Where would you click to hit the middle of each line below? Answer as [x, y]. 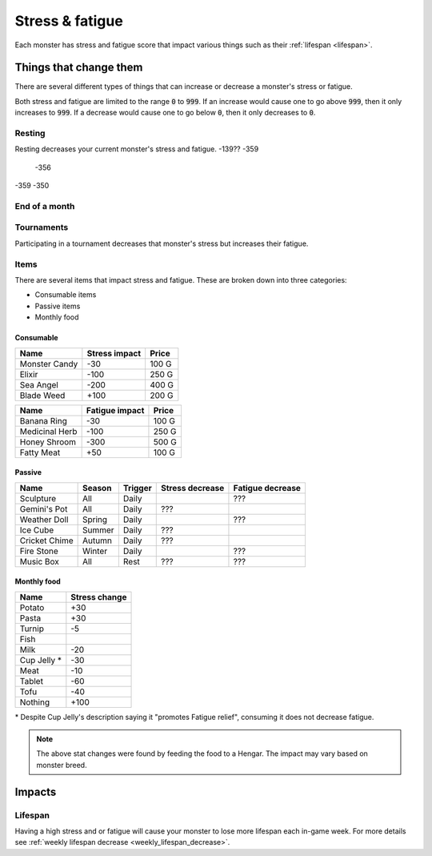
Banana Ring [43, 420]
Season [97, 488]
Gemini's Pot [44, 508]
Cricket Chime [46, 541]
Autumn [97, 541]
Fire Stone [39, 551]
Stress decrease [192, 488]
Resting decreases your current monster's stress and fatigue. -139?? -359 [137, 149]
